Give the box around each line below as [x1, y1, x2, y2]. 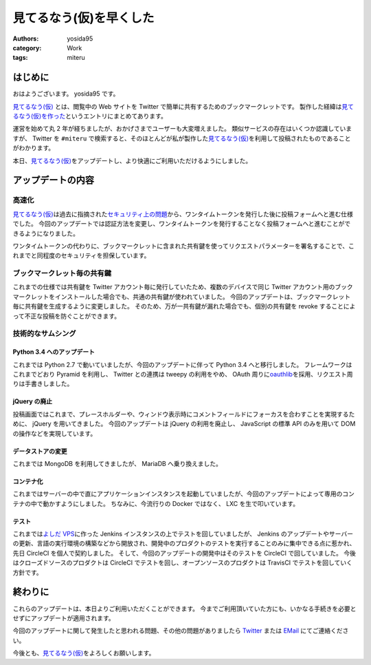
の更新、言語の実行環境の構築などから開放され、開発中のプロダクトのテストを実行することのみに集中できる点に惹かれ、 [12, 539, 356, 547]
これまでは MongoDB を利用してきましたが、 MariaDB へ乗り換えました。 [12, 459, 223, 467]
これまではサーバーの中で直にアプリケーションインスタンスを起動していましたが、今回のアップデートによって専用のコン [12, 489, 355, 498]
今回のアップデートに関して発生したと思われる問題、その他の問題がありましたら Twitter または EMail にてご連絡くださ [12, 626, 349, 635]
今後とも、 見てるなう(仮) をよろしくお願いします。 [12, 649, 155, 657]
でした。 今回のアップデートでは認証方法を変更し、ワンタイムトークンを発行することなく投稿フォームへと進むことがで [12, 220, 351, 228]
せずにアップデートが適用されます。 [12, 613, 115, 622]
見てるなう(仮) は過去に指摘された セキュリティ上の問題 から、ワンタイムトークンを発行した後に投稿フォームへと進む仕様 [12, 210, 353, 218]
